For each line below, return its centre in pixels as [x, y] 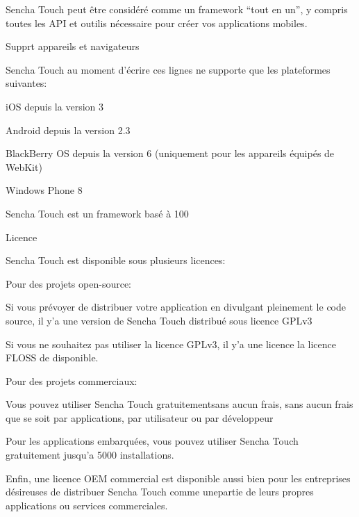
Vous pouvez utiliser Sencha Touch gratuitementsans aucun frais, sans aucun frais [179, 404]
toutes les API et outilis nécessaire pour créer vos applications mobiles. [157, 23]
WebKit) [24, 166]
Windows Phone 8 [44, 190]
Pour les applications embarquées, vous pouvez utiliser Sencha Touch [152, 441]
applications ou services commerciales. [87, 505]
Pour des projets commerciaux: [72, 380]
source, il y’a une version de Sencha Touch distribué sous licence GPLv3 [159, 320]
